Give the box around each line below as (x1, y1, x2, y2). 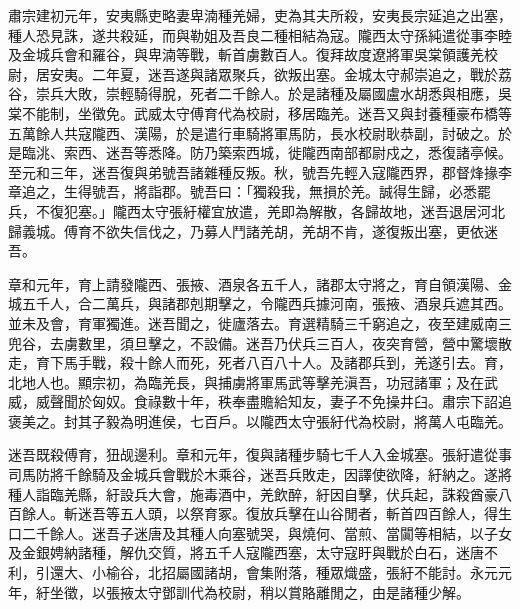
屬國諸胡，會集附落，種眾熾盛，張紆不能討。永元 (175, 562, 498, 583)
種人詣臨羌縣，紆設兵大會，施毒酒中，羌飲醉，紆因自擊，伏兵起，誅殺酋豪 (8, 483, 498, 504)
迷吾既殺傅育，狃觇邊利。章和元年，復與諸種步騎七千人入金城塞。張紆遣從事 (8, 444, 512, 465)
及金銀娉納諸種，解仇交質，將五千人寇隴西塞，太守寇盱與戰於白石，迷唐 (8, 542, 484, 563)
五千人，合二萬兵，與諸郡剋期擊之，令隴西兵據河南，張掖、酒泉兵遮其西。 (21, 293, 512, 314)
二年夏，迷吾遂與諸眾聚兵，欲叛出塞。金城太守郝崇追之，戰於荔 (91, 63, 512, 84)
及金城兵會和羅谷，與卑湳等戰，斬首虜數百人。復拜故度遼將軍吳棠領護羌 (8, 44, 484, 65)
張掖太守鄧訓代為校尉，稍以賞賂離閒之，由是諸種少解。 (105, 581, 470, 602)
